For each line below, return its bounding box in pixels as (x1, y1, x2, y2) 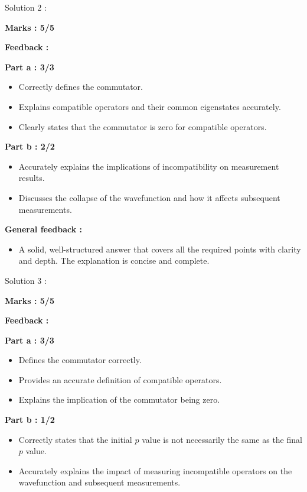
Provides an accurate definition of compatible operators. (18, 373, 222, 386)
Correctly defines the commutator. (18, 80, 143, 93)
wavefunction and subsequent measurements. (18, 476, 181, 488)
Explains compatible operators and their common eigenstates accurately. (18, 100, 281, 112)
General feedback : (5, 223, 83, 235)
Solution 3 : (5, 274, 47, 286)
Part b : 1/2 (5, 413, 55, 426)
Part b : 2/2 (5, 140, 55, 153)
